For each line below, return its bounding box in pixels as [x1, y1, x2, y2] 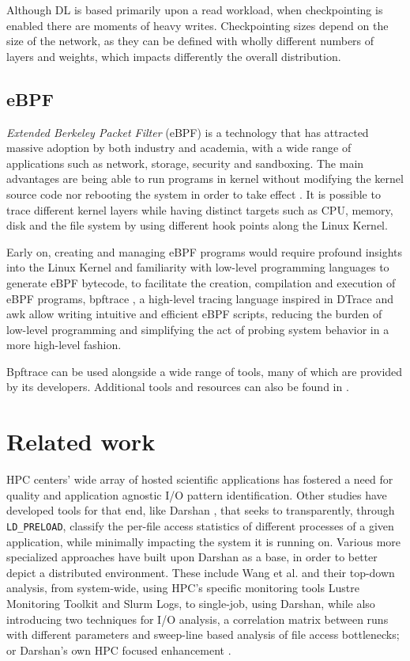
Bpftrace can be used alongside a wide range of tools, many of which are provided [6, 363, 403, 379]
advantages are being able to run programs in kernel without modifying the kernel [6, 170, 404, 187]
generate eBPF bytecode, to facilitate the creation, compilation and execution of [6, 274, 396, 291]
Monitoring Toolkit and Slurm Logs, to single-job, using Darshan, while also [6, 595, 375, 612]
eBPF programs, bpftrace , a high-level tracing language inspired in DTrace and [6, 290, 394, 306]
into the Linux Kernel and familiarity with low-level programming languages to [6, 259, 389, 275]
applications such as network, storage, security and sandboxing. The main [6, 154, 364, 171]
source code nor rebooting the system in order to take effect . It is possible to [6, 185, 381, 202]
